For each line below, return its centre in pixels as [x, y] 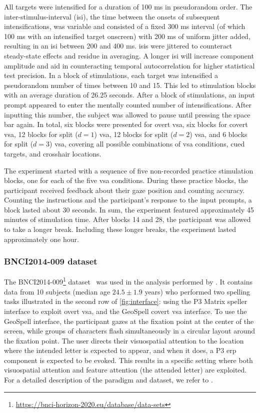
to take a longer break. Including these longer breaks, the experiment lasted [120, 229]
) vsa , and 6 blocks [218, 134]
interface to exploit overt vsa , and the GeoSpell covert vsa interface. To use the [125, 311]
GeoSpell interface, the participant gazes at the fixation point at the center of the [129, 321]
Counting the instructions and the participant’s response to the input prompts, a [128, 200]
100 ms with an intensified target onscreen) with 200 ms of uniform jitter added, [127, 36]
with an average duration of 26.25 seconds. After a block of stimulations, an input [129, 95]
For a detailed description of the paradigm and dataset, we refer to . [108, 380]
